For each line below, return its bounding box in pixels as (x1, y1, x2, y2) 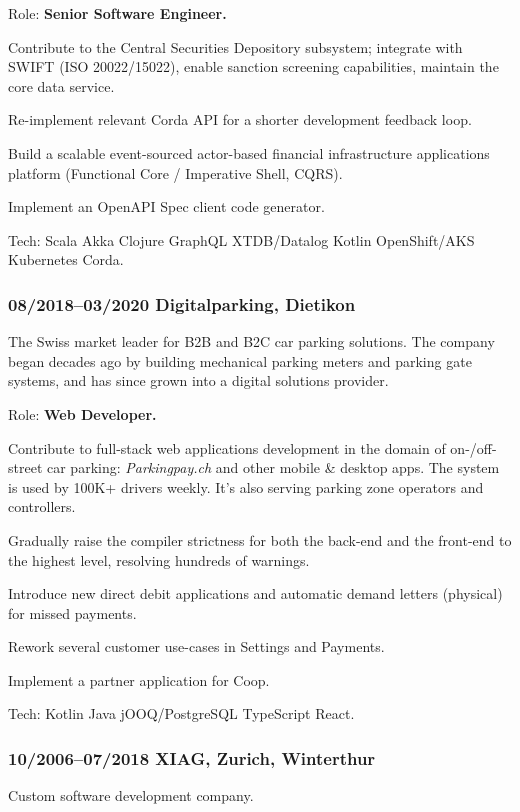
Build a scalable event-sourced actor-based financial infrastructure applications (8, 142, 490, 163)
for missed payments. (8, 602, 137, 623)
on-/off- (450, 437, 497, 458)
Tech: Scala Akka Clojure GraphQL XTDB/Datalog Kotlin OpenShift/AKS (8, 229, 475, 250)
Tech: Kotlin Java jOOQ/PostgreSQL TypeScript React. (8, 703, 355, 724)
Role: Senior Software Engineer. (8, 3, 227, 23)
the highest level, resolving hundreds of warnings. (8, 549, 310, 570)
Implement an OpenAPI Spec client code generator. (8, 196, 325, 217)
